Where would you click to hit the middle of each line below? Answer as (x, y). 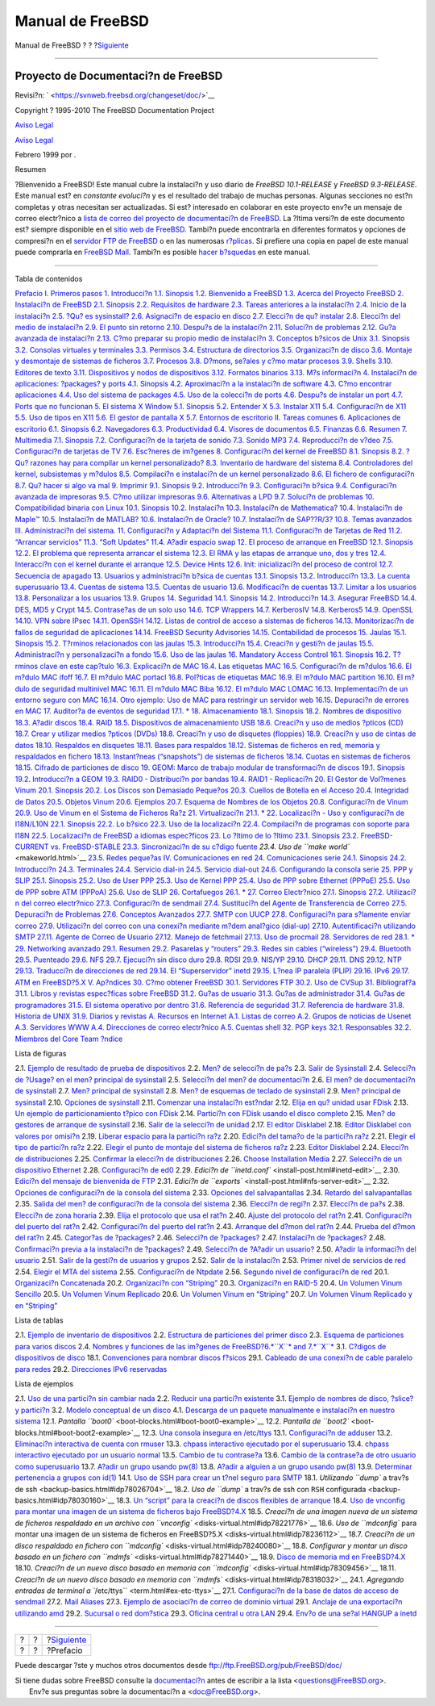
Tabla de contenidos (49, 278)
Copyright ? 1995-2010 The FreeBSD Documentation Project (115, 110)
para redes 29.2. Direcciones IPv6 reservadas (91, 1369)
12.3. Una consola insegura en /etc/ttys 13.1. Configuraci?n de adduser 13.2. (267, 1432)
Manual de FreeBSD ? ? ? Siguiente (72, 45)
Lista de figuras (41, 1054)
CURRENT (32, 847)
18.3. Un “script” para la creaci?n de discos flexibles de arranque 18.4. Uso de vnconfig (261, 1500)
